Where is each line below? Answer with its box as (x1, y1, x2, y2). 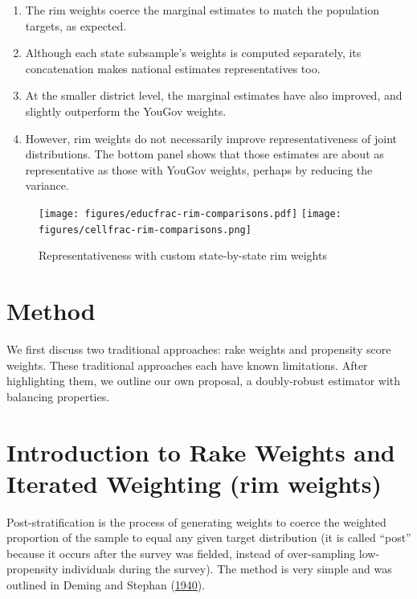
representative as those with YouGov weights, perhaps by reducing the (25, 161, 373, 178)
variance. (25, 177, 69, 194)
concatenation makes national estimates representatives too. (25, 59, 321, 76)
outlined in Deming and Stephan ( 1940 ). (6, 576, 206, 593)
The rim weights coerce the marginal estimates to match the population (25, 2, 379, 18)
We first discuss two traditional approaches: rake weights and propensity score (6, 340, 391, 357)
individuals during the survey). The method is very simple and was (61, 560, 392, 577)
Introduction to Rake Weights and (6, 435, 395, 468)
